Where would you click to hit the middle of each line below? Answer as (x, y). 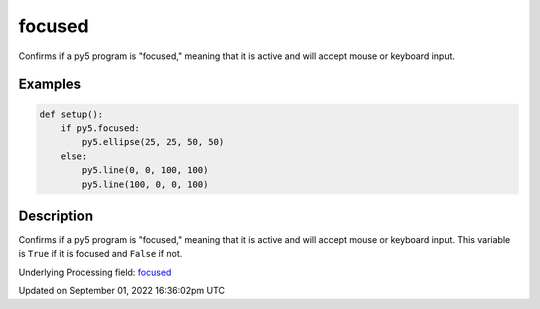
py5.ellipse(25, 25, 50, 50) (153, 142)
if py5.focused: (100, 128)
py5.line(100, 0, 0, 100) (145, 184)
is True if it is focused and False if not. (100, 254)
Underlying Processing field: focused (95, 272)
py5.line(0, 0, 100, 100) (145, 170)
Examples (50, 84)
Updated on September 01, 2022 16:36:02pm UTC (121, 291)
